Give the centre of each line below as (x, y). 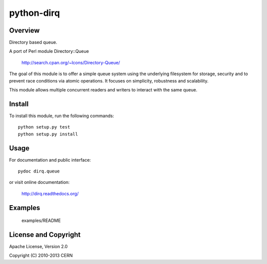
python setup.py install (48, 134)
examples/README (41, 220)
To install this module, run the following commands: (62, 116)
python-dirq (35, 13)
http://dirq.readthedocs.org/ (50, 193)
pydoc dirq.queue (39, 171)
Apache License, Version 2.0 (38, 247)
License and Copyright (45, 235)
